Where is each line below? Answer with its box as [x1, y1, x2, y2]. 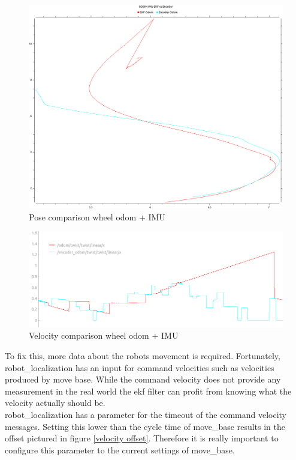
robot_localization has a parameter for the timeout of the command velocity [5, 408, 287, 421]
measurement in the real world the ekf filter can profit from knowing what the [5, 384, 292, 397]
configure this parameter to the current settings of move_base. [5, 443, 235, 456]
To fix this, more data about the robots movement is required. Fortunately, [5, 350, 280, 362]
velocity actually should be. [5, 396, 105, 409]
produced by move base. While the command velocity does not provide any [5, 373, 281, 386]
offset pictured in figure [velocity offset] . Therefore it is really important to [5, 432, 279, 444]
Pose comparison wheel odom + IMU [29, 210, 165, 223]
